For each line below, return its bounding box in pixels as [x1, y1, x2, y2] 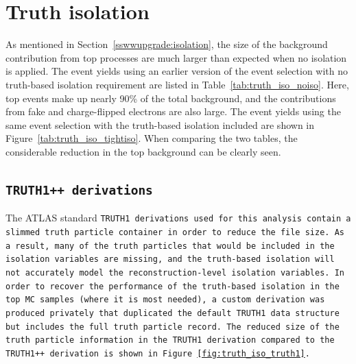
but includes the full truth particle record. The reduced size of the [5, 321, 340, 332]
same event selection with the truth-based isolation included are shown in [5, 117, 315, 132]
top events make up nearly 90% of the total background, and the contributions [5, 90, 336, 105]
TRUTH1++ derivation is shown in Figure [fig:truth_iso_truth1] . [5, 348, 310, 359]
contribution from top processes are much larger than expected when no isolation [5, 50, 347, 64]
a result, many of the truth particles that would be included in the [5, 241, 335, 251]
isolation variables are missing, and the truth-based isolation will [5, 254, 335, 265]
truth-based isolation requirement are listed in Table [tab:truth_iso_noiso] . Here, [5, 77, 349, 91]
